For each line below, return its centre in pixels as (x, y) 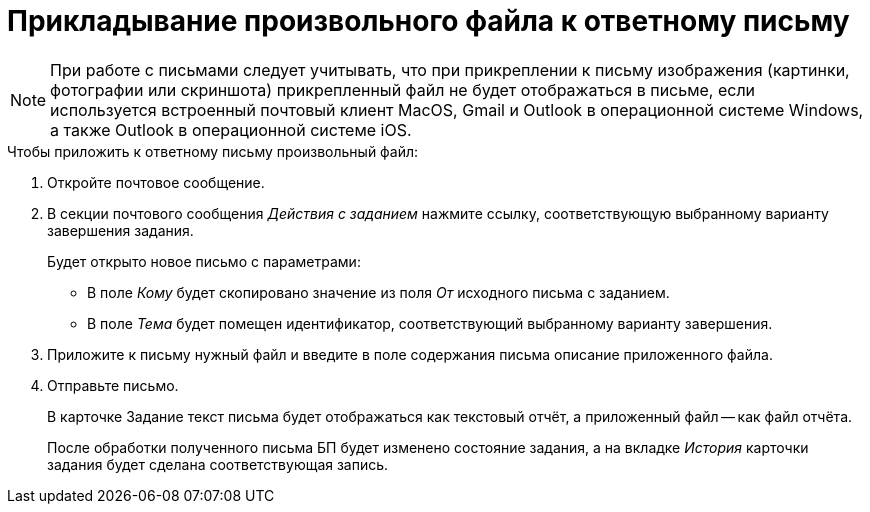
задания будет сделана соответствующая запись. (218, 464)
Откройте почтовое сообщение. (156, 182)
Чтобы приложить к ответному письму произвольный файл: (213, 151)
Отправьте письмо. (113, 385)
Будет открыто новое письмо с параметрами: (204, 261)
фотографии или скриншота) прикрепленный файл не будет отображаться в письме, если (403, 89)
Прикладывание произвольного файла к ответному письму (428, 21)
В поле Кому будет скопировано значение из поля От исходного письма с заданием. (378, 292)
